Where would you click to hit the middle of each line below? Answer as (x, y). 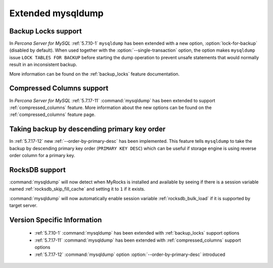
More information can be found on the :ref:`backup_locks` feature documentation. (95, 74)
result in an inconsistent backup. (43, 65)
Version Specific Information (56, 220)
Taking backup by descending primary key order (87, 129)
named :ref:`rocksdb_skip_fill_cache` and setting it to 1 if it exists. (77, 189)
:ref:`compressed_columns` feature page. (53, 114)
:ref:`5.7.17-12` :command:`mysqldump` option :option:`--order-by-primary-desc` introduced (130, 254)
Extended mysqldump (56, 13)
